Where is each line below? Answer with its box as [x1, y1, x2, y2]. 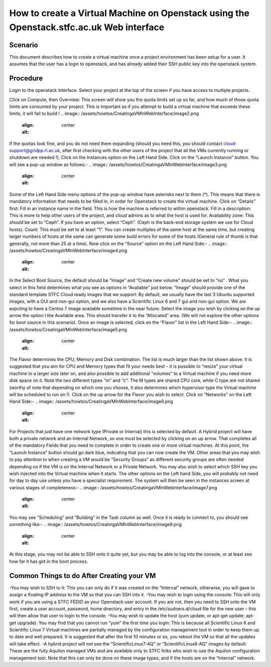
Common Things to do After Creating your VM [9, 571, 156, 580]
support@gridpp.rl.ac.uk [9, 147, 60, 153]
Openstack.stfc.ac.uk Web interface [9, 22, 165, 33]
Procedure [9, 74, 43, 83]
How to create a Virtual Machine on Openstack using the [9, 8, 249, 19]
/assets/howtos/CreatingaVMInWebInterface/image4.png [9, 247, 127, 253]
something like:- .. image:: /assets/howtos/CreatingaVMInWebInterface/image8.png [9, 521, 182, 527]
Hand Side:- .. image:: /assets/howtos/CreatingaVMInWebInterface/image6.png [9, 398, 173, 405]
